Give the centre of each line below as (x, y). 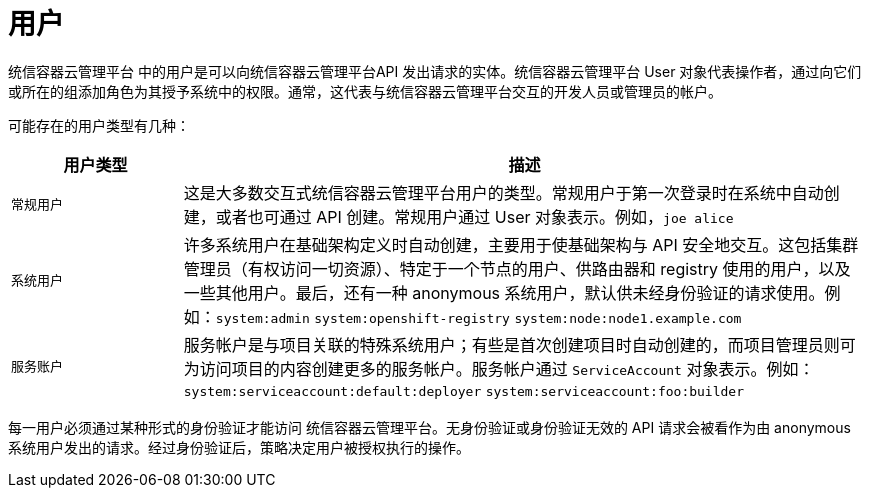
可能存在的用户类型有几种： (99, 125)
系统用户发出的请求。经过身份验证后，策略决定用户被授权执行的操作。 (239, 447)
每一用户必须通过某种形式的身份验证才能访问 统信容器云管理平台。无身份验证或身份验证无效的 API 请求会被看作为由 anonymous (429, 427)
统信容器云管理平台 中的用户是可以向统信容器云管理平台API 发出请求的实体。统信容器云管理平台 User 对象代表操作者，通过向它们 (435, 71)
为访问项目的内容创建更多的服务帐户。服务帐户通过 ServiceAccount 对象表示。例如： (499, 368)
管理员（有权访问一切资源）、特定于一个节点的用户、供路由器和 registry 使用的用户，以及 (517, 268)
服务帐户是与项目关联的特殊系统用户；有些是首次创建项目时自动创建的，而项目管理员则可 (519, 344)
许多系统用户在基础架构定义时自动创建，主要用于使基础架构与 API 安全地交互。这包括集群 (521, 244)
